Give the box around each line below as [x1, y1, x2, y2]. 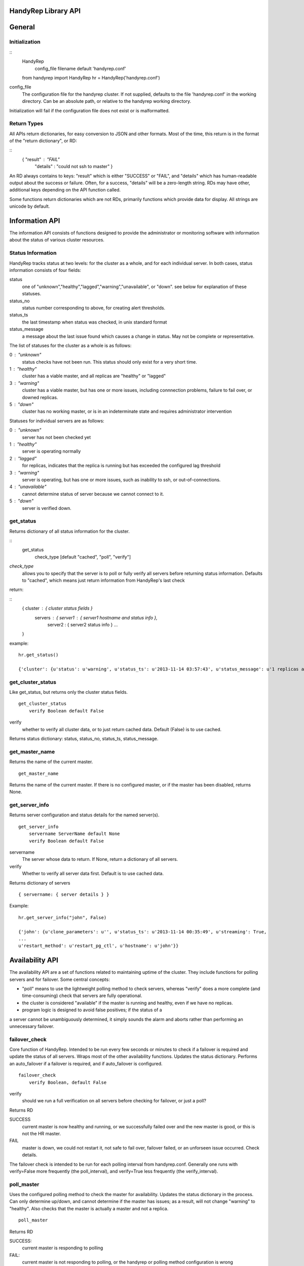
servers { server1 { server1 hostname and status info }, [34, 614, 158, 620]
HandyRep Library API [9, 7, 81, 15]
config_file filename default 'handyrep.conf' [34, 65, 126, 71]
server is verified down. [22, 505, 71, 511]
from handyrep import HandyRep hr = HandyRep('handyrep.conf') [22, 74, 161, 81]
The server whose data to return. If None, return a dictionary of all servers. [22, 856, 178, 862]
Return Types [9, 120, 44, 127]
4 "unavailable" [9, 484, 47, 490]
